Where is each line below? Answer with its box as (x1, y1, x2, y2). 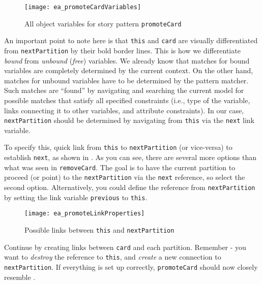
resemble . (4, 271, 36, 282)
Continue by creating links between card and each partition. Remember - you (4, 241, 246, 252)
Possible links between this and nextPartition (24, 225, 174, 235)
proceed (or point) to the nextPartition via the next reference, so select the (4, 172, 245, 182)
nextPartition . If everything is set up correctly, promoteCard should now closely (4, 262, 258, 272)
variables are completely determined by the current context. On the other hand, (4, 65, 253, 76)
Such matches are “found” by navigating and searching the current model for (4, 85, 244, 96)
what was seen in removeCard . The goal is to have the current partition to (4, 162, 236, 172)
